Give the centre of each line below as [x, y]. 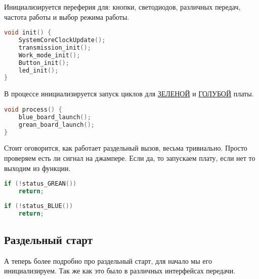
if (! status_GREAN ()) [40, 184]
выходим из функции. [37, 168]
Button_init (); [44, 63]
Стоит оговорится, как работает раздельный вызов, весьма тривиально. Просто [126, 148]
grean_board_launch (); [56, 125]
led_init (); [38, 70]
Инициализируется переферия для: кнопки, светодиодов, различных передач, [122, 7]
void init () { [28, 33]
